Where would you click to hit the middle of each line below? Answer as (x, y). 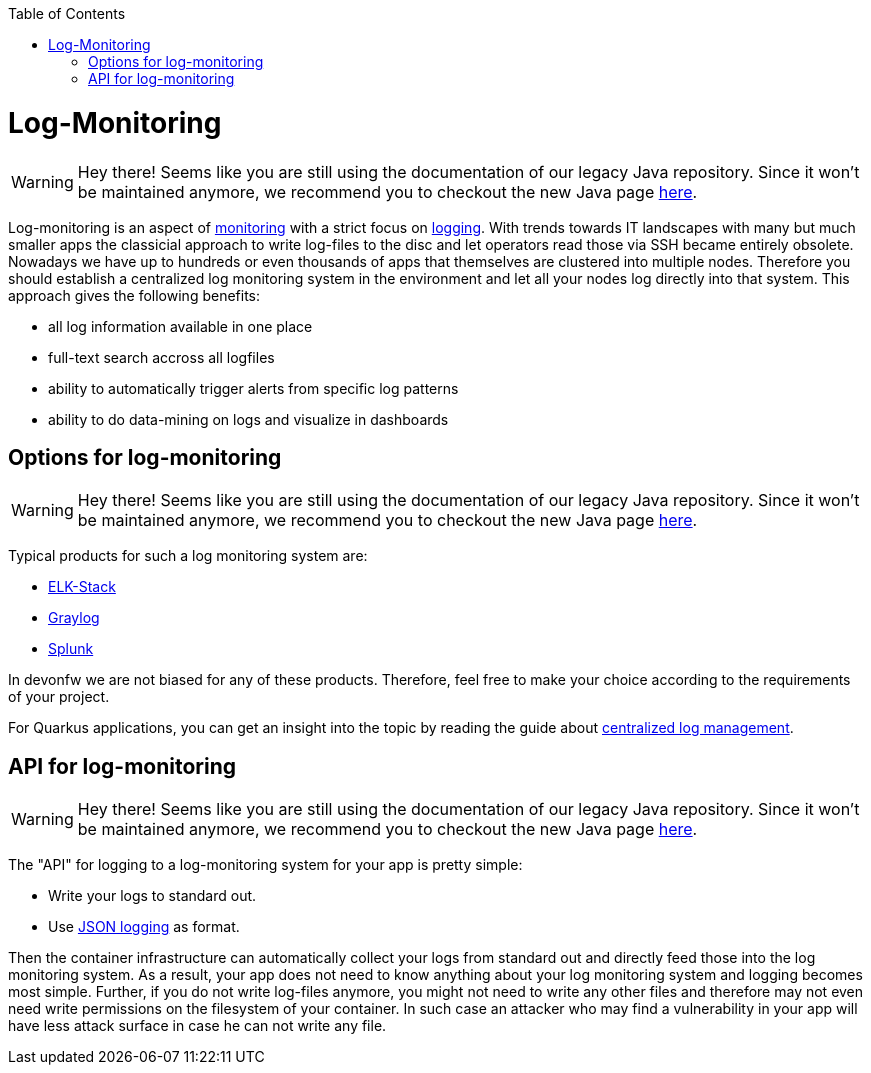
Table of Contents (67, 13)
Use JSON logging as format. (144, 927)
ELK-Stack (82, 587)
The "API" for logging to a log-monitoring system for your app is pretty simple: (265, 865)
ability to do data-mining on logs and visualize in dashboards (248, 419)
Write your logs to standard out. (152, 896)
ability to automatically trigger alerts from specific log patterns (253, 388)
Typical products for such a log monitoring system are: (188, 556)
